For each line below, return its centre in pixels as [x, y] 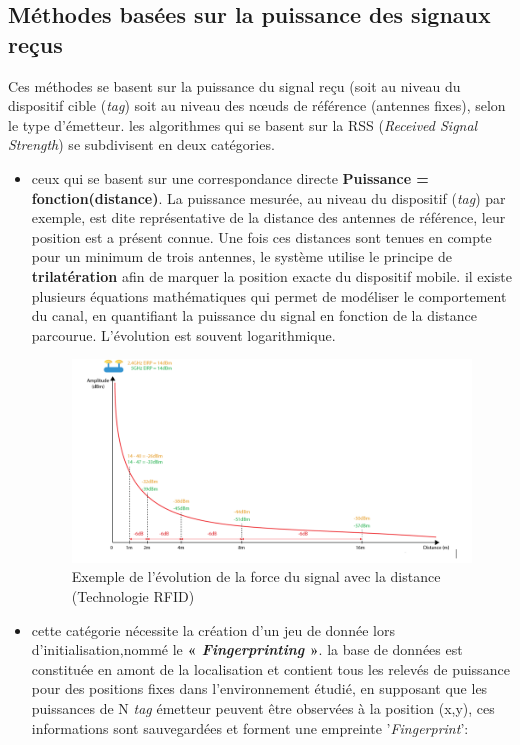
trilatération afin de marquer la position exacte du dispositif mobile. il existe [272, 275]
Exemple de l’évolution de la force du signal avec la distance [256, 576]
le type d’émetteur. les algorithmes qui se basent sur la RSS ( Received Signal [243, 124]
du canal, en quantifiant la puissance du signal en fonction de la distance [254, 315]
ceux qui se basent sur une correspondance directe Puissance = [230, 177]
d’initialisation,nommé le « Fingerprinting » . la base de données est [247, 649]
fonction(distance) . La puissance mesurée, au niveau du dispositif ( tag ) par [268, 197]
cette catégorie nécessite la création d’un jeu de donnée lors [213, 629]
